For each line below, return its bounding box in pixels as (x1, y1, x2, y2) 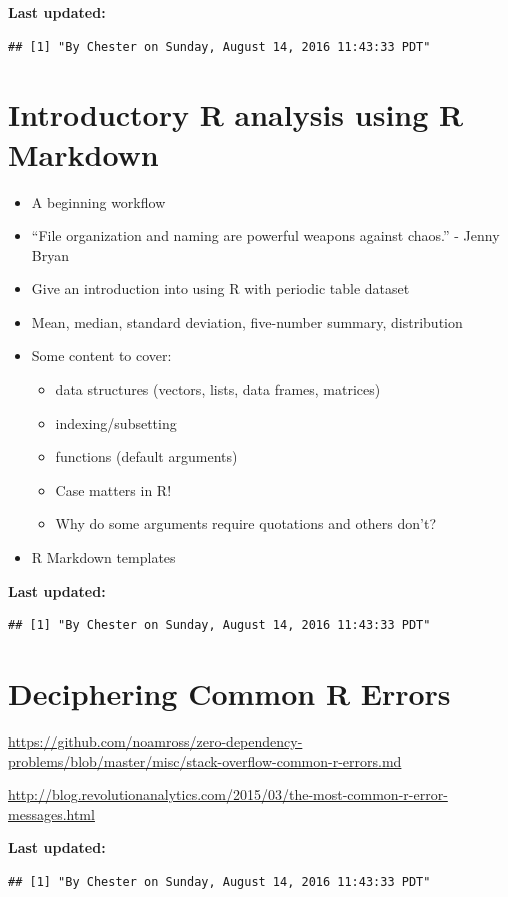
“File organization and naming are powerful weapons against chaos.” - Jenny (31, 225, 500, 246)
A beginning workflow (31, 191, 166, 212)
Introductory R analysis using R (8, 94, 464, 135)
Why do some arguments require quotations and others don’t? (55, 513, 437, 534)
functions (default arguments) (55, 446, 238, 467)
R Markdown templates (31, 547, 176, 568)
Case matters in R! (55, 479, 172, 500)
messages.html (8, 803, 95, 824)
